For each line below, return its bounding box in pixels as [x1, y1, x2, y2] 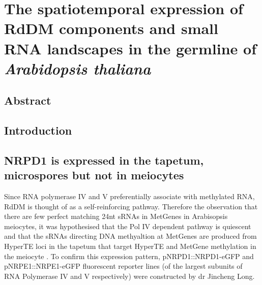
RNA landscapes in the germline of [4, 38, 256, 58]
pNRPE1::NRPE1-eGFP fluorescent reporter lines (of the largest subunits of [4, 261, 243, 271]
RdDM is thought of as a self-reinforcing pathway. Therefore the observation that [4, 201, 258, 211]
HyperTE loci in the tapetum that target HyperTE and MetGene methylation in [4, 241, 256, 251]
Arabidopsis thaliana [4, 57, 151, 79]
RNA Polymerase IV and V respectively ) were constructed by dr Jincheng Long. [4, 270, 255, 281]
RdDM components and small [4, 18, 218, 39]
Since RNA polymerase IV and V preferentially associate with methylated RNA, [4, 191, 255, 202]
